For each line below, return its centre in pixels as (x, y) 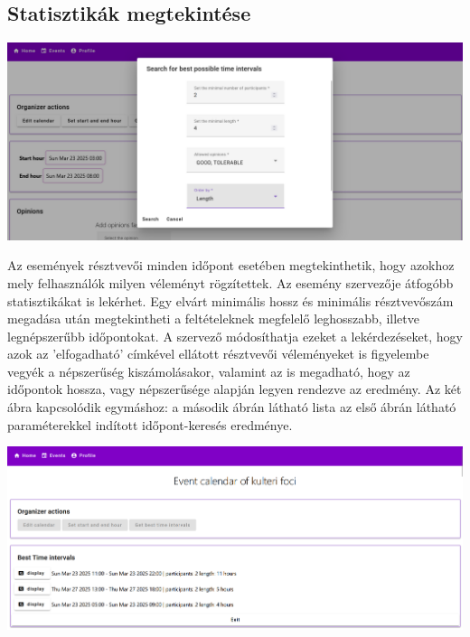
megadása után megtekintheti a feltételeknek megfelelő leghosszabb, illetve (213, 318)
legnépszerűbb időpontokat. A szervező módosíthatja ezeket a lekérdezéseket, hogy (235, 336)
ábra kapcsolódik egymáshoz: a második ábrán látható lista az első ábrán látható (232, 407)
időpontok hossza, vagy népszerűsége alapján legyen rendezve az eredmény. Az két (235, 389)
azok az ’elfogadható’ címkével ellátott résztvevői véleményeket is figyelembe (218, 354)
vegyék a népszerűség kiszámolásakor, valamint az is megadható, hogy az (209, 371)
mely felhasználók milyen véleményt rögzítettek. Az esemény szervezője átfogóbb (230, 282)
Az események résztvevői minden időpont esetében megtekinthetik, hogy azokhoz (231, 265)
